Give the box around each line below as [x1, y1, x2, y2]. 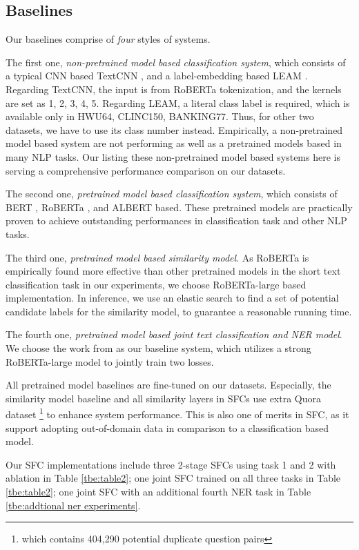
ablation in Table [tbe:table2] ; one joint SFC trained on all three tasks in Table [6, 471, 341, 485]
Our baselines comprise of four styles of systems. [6, 32, 211, 46]
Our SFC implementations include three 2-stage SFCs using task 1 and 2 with [6, 457, 336, 471]
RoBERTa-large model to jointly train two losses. [6, 354, 214, 369]
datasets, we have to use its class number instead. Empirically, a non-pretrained [6, 122, 343, 137]
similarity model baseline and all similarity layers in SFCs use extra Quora [6, 391, 322, 405]
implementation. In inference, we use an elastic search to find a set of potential [6, 291, 339, 305]
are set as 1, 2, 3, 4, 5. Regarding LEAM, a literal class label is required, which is [6, 95, 350, 110]
